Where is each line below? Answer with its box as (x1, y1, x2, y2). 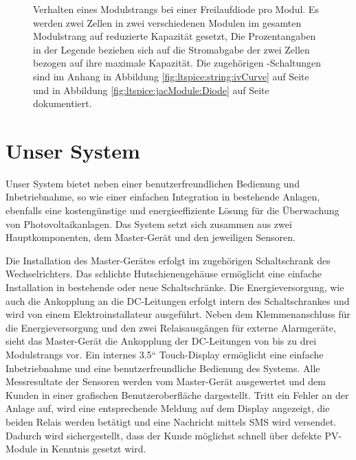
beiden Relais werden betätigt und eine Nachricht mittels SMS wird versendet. (5, 414, 337, 428)
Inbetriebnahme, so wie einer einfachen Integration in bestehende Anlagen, (5, 189, 320, 204)
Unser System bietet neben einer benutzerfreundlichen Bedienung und (5, 176, 300, 190)
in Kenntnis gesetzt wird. (40, 441, 146, 456)
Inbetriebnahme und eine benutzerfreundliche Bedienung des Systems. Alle (5, 360, 320, 375)
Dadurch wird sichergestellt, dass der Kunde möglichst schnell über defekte (5, 428, 322, 442)
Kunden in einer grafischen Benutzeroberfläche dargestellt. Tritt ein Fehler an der (5, 387, 349, 402)
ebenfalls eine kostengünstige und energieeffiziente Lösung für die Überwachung (5, 203, 340, 218)
